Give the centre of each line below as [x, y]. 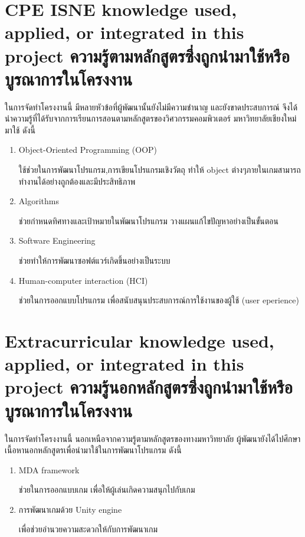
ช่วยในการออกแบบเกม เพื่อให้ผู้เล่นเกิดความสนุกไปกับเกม [107, 489]
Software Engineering [57, 240]
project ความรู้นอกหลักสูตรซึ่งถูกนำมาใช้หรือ [149, 387]
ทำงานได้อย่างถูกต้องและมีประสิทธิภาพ [77, 181]
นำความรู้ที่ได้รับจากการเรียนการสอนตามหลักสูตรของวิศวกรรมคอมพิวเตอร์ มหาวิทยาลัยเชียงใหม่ [151, 118]
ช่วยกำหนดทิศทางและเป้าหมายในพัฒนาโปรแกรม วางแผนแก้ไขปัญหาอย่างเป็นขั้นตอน [148, 220]
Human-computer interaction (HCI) [83, 280]
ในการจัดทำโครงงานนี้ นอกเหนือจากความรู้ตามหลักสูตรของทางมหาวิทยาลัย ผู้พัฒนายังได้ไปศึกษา [153, 438]
